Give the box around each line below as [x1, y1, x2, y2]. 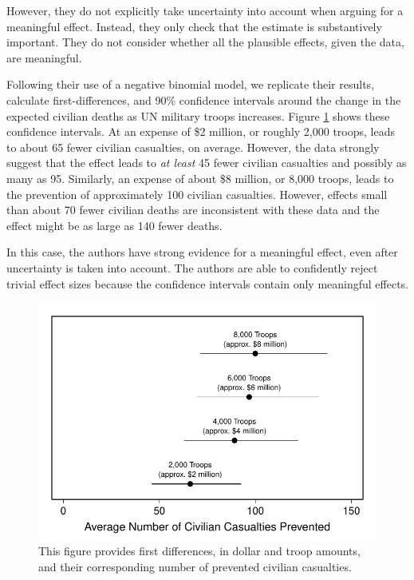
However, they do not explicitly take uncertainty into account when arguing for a [6, 2, 404, 18]
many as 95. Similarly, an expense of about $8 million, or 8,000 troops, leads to [6, 169, 394, 186]
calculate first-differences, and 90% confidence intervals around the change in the [6, 91, 401, 108]
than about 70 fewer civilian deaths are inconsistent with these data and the [6, 201, 380, 218]
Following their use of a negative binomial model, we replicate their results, [6, 76, 375, 93]
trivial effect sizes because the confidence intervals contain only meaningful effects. [6, 275, 409, 292]
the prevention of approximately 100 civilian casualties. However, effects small [6, 185, 388, 202]
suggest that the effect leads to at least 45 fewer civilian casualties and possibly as [6, 154, 407, 171]
